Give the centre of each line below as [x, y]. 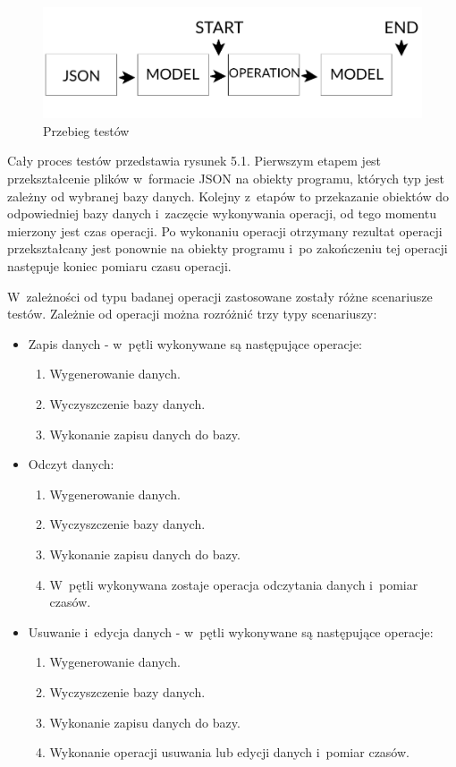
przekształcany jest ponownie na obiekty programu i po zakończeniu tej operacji [228, 248]
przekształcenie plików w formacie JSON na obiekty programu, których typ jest [226, 179]
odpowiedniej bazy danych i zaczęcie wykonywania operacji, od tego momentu [222, 213]
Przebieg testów [86, 130]
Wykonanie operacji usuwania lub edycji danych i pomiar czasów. [229, 752]
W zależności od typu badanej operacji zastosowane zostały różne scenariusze [220, 296]
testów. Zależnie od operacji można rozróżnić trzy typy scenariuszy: [192, 314]
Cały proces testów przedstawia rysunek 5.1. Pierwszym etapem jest [194, 161]
